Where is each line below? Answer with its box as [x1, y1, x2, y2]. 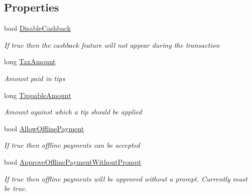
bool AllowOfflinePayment [4, 123, 84, 133]
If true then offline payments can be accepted [4, 140, 140, 150]
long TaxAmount [4, 56, 56, 67]
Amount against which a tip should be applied [4, 106, 142, 117]
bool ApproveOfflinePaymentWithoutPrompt [4, 156, 141, 167]
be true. [4, 183, 27, 194]
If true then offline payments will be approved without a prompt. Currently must [4, 173, 248, 184]
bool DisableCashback [4, 23, 71, 33]
